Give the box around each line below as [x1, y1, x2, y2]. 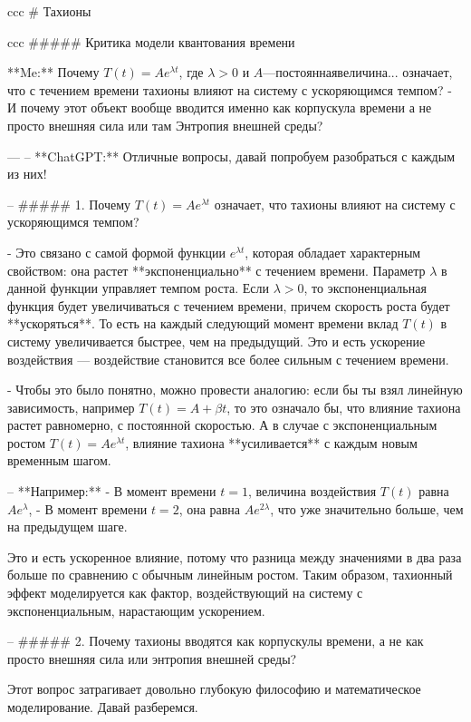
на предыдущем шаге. [7, 517, 128, 536]
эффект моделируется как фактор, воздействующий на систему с [7, 583, 363, 602]
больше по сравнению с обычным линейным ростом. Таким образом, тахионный [7, 565, 453, 584]
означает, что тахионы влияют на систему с [214, 194, 456, 213]
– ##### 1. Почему [7, 194, 131, 213]
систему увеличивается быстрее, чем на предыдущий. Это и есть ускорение [7, 331, 426, 350]
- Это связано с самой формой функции [7, 242, 226, 261]
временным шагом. [7, 451, 111, 470]
